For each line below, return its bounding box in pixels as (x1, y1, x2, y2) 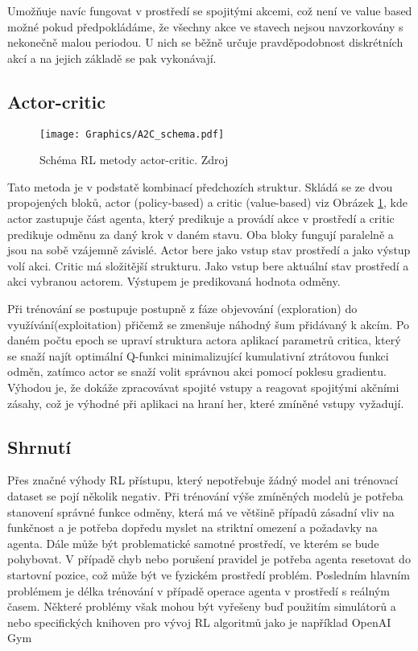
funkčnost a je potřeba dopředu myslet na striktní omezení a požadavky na (7, 519, 378, 536)
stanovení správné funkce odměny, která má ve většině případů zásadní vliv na (7, 503, 395, 520)
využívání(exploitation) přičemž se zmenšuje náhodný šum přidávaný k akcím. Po (7, 315, 410, 332)
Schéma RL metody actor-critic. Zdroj (39, 151, 229, 168)
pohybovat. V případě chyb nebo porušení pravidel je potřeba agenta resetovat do (7, 550, 411, 567)
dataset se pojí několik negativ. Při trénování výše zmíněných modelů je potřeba (7, 487, 404, 504)
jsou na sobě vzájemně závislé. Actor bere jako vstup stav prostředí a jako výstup (7, 241, 411, 258)
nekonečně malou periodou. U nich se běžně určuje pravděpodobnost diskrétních (7, 34, 404, 51)
